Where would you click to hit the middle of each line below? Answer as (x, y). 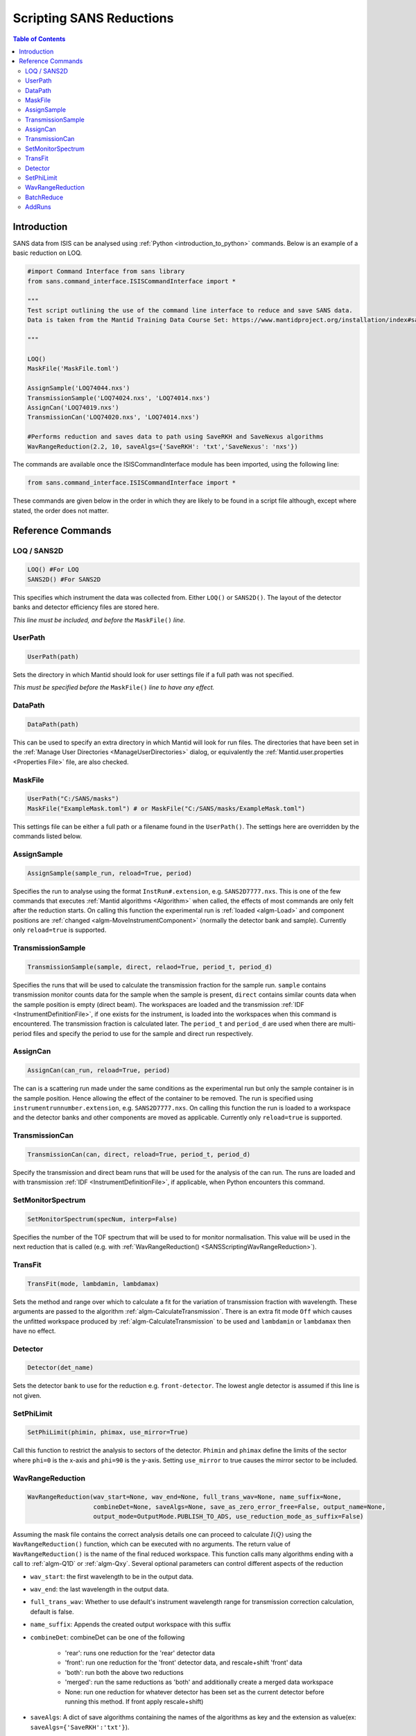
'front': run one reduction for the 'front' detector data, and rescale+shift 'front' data (184, 1662)
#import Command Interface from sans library (106, 272)
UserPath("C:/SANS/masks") (73, 799)
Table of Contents (39, 39)
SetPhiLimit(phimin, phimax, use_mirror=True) (108, 1433)
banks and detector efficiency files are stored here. (86, 607)
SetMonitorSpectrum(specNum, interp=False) (103, 1219)
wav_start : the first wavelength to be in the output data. (112, 1576)
